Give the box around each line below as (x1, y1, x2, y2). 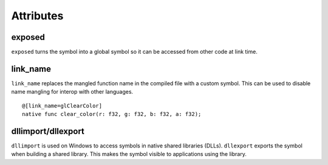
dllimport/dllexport (11, 126, 85, 136)
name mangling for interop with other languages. (11, 88, 134, 95)
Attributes (11, 9, 64, 22)
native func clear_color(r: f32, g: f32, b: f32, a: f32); (22, 111, 202, 118)
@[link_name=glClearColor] (22, 102, 103, 109)
